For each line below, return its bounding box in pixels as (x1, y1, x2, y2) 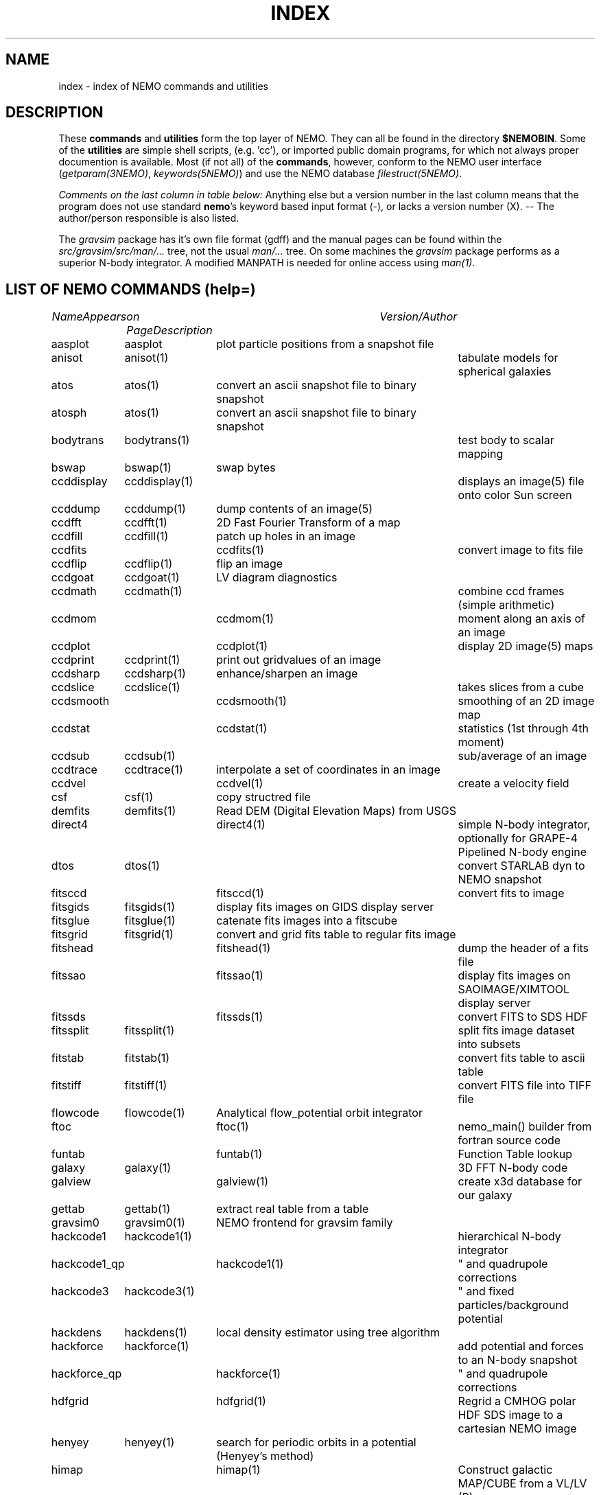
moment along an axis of (458, 612, 585, 626)
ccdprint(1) (124, 653, 180, 667)
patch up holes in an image (216, 529, 356, 544)
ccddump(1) (124, 502, 186, 516)
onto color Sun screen (458, 488, 572, 502)
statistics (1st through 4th (458, 721, 589, 736)
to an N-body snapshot (458, 1353, 578, 1367)
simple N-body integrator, (458, 818, 591, 832)
